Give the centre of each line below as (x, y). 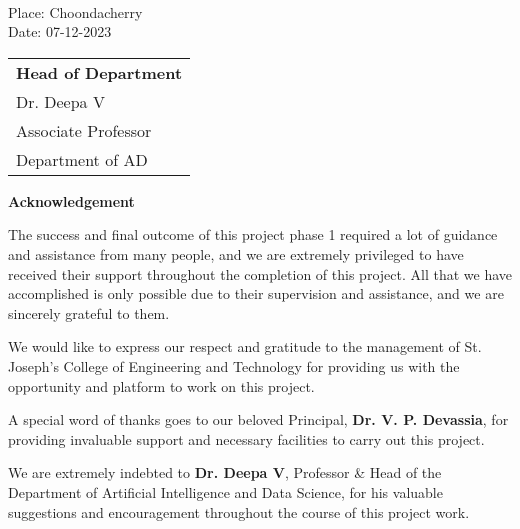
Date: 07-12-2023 (60, 31)
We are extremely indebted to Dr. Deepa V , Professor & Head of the (225, 472)
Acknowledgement (71, 200)
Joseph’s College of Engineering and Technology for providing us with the (234, 365)
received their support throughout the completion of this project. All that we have (260, 273)
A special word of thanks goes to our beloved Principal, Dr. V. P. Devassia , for (258, 419)
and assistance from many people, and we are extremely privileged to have (236, 253)
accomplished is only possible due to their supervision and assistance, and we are (256, 293)
